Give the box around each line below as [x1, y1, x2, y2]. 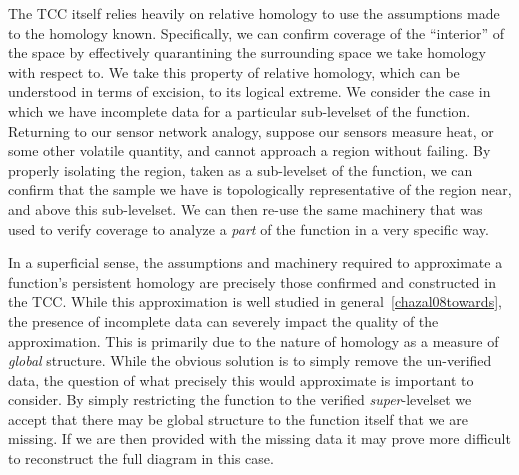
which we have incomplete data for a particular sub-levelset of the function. [8, 100, 471, 121]
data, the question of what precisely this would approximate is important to [8, 369, 474, 390]
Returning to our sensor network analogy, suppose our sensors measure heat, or [8, 120, 494, 141]
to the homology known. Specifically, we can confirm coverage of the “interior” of [8, 22, 504, 43]
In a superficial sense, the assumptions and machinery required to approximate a [8, 252, 503, 273]
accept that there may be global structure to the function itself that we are [8, 408, 468, 429]
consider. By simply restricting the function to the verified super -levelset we [8, 389, 472, 410]
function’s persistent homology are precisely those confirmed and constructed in [8, 271, 496, 292]
